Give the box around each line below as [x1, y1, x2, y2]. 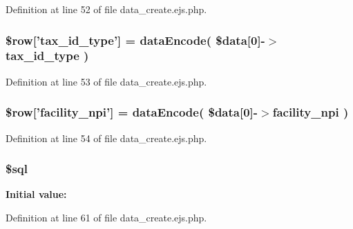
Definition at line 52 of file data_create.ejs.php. [6, 2, 207, 16]
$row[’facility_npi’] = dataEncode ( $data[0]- [6, 103, 258, 121]
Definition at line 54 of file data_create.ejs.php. [6, 130, 207, 145]
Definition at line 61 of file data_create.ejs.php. [6, 210, 207, 224]
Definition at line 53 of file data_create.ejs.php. [6, 74, 207, 88]
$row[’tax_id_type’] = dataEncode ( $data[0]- [6, 31, 265, 48]
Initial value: [6, 187, 67, 201]
